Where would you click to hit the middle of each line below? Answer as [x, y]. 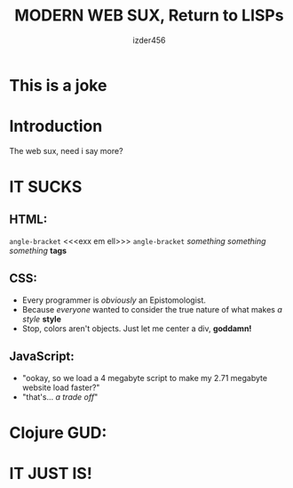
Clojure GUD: [58, 432]
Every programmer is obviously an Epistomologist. [114, 300]
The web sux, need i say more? [66, 150]
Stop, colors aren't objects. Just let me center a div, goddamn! [137, 328]
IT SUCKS [46, 187]
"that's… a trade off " [60, 396]
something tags [38, 250]
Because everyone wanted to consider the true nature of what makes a [152, 309]
